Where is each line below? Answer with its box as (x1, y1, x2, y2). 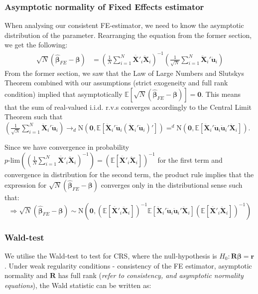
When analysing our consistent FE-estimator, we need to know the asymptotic (4, 20, 244, 30)
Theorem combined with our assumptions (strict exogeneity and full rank (4, 77, 228, 88)
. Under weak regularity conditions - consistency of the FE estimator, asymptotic (4, 260, 252, 271)
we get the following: (4, 39, 68, 50)
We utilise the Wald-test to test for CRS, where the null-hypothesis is (4, 250, 217, 261)
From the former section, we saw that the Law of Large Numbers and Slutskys (4, 67, 245, 78)
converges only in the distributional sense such (101, 180, 243, 190)
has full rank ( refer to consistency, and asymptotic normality (58, 270, 244, 281)
